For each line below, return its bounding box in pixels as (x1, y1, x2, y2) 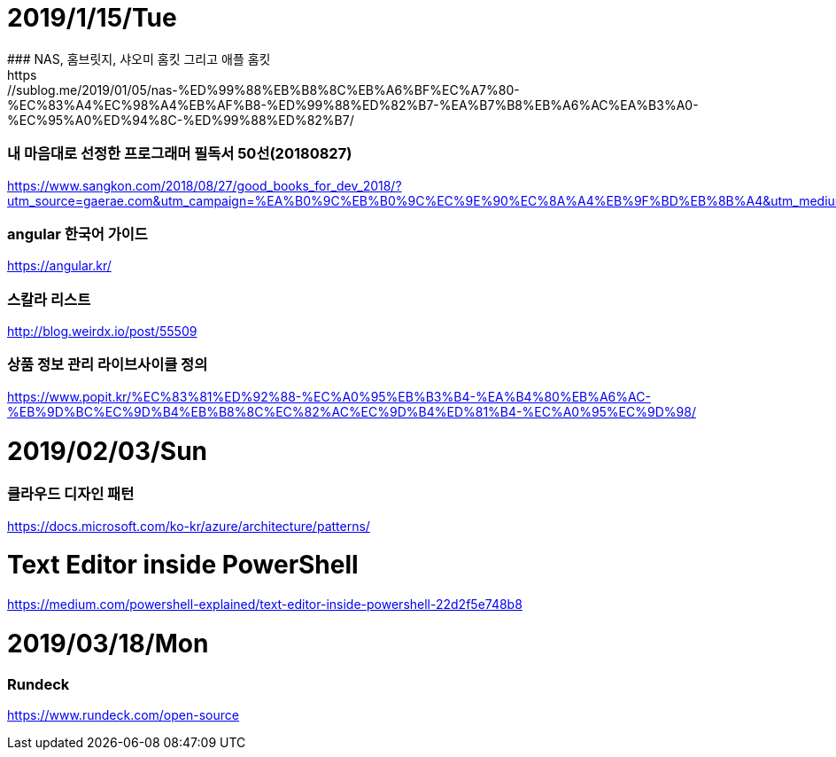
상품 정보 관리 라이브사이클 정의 (7, 355, 208, 374)
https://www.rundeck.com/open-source (7, 707, 239, 722)
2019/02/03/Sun (7, 435, 208, 466)
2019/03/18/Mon (7, 628, 209, 659)
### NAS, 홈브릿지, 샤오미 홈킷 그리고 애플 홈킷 (7, 51, 271, 66)
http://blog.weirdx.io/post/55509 (7, 324, 197, 339)
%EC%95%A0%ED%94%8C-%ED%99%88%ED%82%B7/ (7, 112, 354, 128)
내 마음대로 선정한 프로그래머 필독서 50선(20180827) (7, 144, 352, 163)
